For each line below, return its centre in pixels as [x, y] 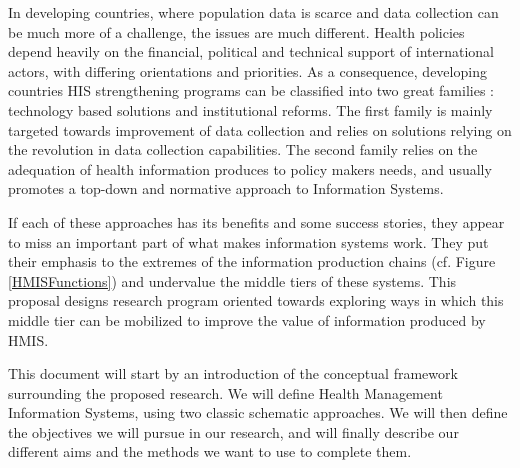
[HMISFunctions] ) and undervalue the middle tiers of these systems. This [232, 280]
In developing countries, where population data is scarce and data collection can [253, 12]
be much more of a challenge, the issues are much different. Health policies [236, 31]
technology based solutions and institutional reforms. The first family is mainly [250, 109]
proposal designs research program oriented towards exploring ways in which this [256, 300]
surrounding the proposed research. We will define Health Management [225, 392]
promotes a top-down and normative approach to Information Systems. [226, 188]
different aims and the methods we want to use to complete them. [210, 451]
